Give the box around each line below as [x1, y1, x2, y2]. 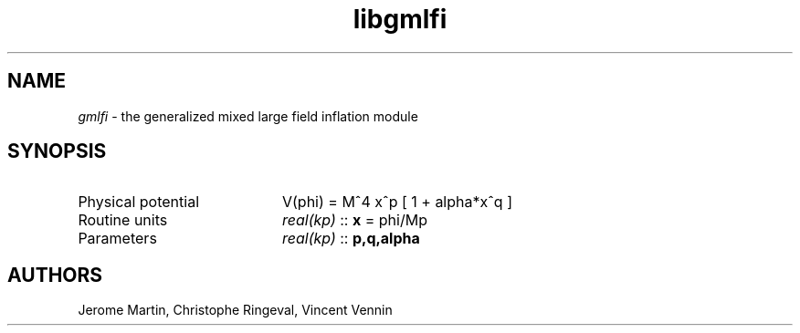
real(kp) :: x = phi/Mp [281, 211, 427, 230]
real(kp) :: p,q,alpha [281, 229, 420, 248]
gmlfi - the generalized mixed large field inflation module [78, 108, 418, 124]
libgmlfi [353, 4, 447, 35]
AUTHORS [7, 263, 103, 286]
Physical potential [78, 193, 200, 212]
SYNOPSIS [7, 140, 107, 163]
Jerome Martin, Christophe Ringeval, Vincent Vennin [78, 302, 393, 318]
